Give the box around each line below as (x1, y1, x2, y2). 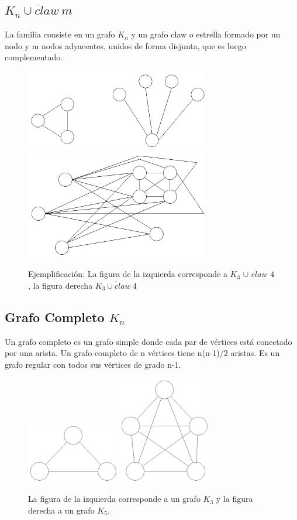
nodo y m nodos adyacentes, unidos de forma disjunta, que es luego (5, 39, 246, 52)
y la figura (216, 492, 253, 505)
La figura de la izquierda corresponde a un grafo (28, 492, 201, 505)
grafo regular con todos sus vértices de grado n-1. (5, 358, 181, 370)
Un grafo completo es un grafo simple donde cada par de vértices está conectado (5, 335, 292, 347)
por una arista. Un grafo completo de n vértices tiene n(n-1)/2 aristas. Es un (5, 347, 280, 359)
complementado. (5, 51, 63, 63)
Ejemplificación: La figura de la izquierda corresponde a (28, 268, 227, 280)
